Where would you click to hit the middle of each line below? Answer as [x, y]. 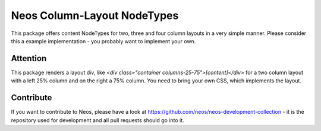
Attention [29, 58]
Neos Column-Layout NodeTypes [95, 15]
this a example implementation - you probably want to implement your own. [103, 41]
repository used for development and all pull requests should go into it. [97, 120]
